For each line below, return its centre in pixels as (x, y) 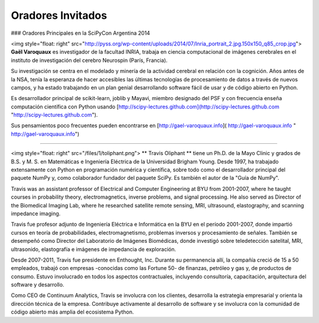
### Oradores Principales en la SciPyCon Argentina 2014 (81, 33)
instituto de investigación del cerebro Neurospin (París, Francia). (89, 60)
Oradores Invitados (59, 15)
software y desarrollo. (38, 285)
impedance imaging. (36, 213)
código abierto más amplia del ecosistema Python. (72, 312)
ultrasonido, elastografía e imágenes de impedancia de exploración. (94, 249)
